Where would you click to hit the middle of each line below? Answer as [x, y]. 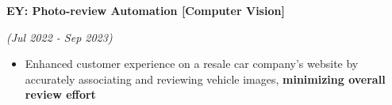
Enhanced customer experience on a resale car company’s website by [192, 64]
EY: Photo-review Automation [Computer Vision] [146, 10]
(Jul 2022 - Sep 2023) [60, 37]
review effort [60, 94]
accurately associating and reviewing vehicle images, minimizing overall [205, 79]
